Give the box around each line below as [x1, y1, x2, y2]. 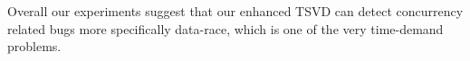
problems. [7, 37, 62, 56]
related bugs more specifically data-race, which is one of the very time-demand [7, 19, 444, 38]
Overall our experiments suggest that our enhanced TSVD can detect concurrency [7, 2, 464, 20]
